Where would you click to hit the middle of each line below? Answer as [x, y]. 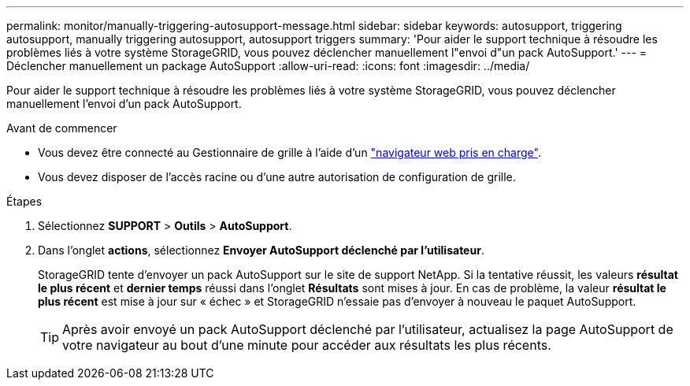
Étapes [24, 201]
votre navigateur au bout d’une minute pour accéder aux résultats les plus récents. [307, 345]
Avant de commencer [62, 128]
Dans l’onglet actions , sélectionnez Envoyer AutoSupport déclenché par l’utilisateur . [261, 250]
